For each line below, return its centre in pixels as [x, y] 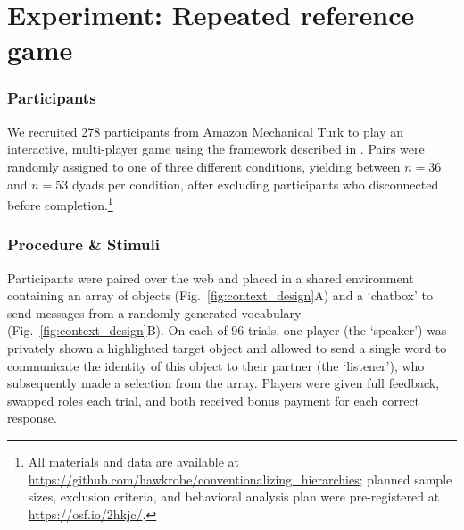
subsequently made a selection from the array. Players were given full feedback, [224, 383]
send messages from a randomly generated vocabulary [154, 312]
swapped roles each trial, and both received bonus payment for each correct [214, 400]
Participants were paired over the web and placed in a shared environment [211, 278]
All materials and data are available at [134, 461]
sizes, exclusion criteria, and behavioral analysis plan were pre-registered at [234, 496]
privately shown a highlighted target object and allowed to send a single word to [227, 348]
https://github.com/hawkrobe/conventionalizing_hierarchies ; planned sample [240, 479]
